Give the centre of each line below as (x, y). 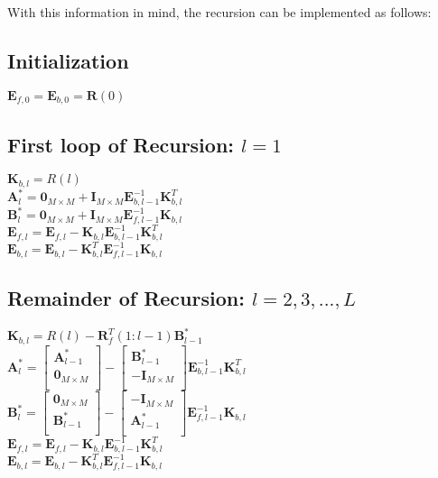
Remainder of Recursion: (126, 298)
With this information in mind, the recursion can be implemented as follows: (219, 12)
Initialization (68, 60)
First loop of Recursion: (121, 144)
